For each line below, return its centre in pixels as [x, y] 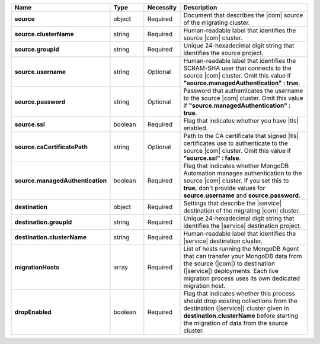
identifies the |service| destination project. [242, 226]
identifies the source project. [223, 53]
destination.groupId [43, 222]
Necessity [162, 7]
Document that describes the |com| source [243, 15]
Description [200, 7]
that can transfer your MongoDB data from [243, 256]
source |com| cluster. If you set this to [236, 181]
